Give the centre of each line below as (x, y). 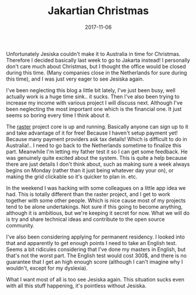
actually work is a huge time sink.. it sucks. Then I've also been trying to (93, 96)
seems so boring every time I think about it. (58, 115)
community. (20, 225)
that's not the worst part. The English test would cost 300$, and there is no (97, 255)
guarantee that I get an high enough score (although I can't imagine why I (94, 262)
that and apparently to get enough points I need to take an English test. (92, 243)
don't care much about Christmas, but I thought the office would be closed (96, 66)
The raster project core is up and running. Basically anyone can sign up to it (97, 126)
